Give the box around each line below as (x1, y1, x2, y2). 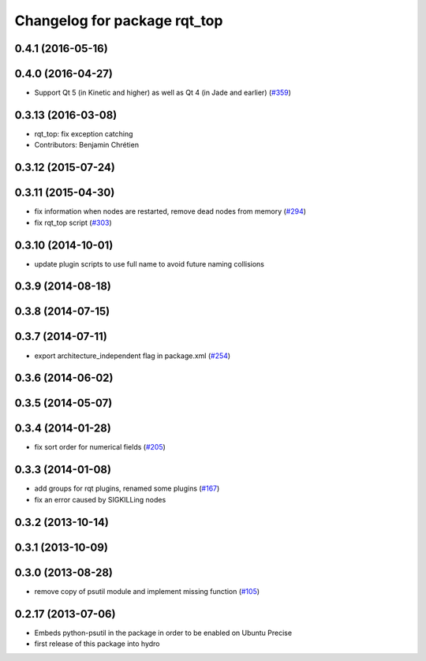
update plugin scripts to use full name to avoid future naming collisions (34, 259, 264, 268)
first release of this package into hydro (34, 639, 160, 648)
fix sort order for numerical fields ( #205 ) (34, 443, 166, 452)
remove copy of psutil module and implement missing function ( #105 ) (34, 586, 260, 596)
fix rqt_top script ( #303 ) (34, 218, 112, 227)
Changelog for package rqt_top (14, 12, 223, 29)
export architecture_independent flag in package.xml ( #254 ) (34, 351, 231, 360)
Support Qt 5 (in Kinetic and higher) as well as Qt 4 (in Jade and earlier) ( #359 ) (34, 88, 292, 98)
